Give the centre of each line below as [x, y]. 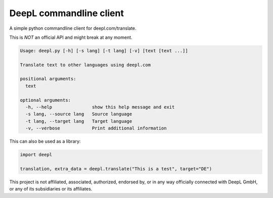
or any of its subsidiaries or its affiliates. [51, 189]
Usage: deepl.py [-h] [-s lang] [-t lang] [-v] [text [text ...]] [104, 51]
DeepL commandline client [66, 13]
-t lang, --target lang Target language [79, 121]
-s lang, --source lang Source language [79, 114]
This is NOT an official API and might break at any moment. [71, 37]
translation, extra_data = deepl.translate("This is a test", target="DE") [116, 169]
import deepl [36, 155]
